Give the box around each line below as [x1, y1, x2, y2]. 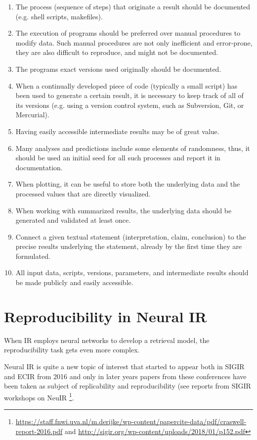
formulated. [15, 250, 50, 261]
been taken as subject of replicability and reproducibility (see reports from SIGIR [4, 381, 251, 391]
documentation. [15, 162, 63, 172]
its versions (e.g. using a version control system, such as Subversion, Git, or [15, 99, 244, 110]
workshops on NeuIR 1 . [4, 391, 74, 402]
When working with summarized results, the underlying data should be [15, 205, 232, 215]
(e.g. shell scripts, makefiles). [15, 11, 103, 21]
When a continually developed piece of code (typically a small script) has [15, 80, 238, 91]
